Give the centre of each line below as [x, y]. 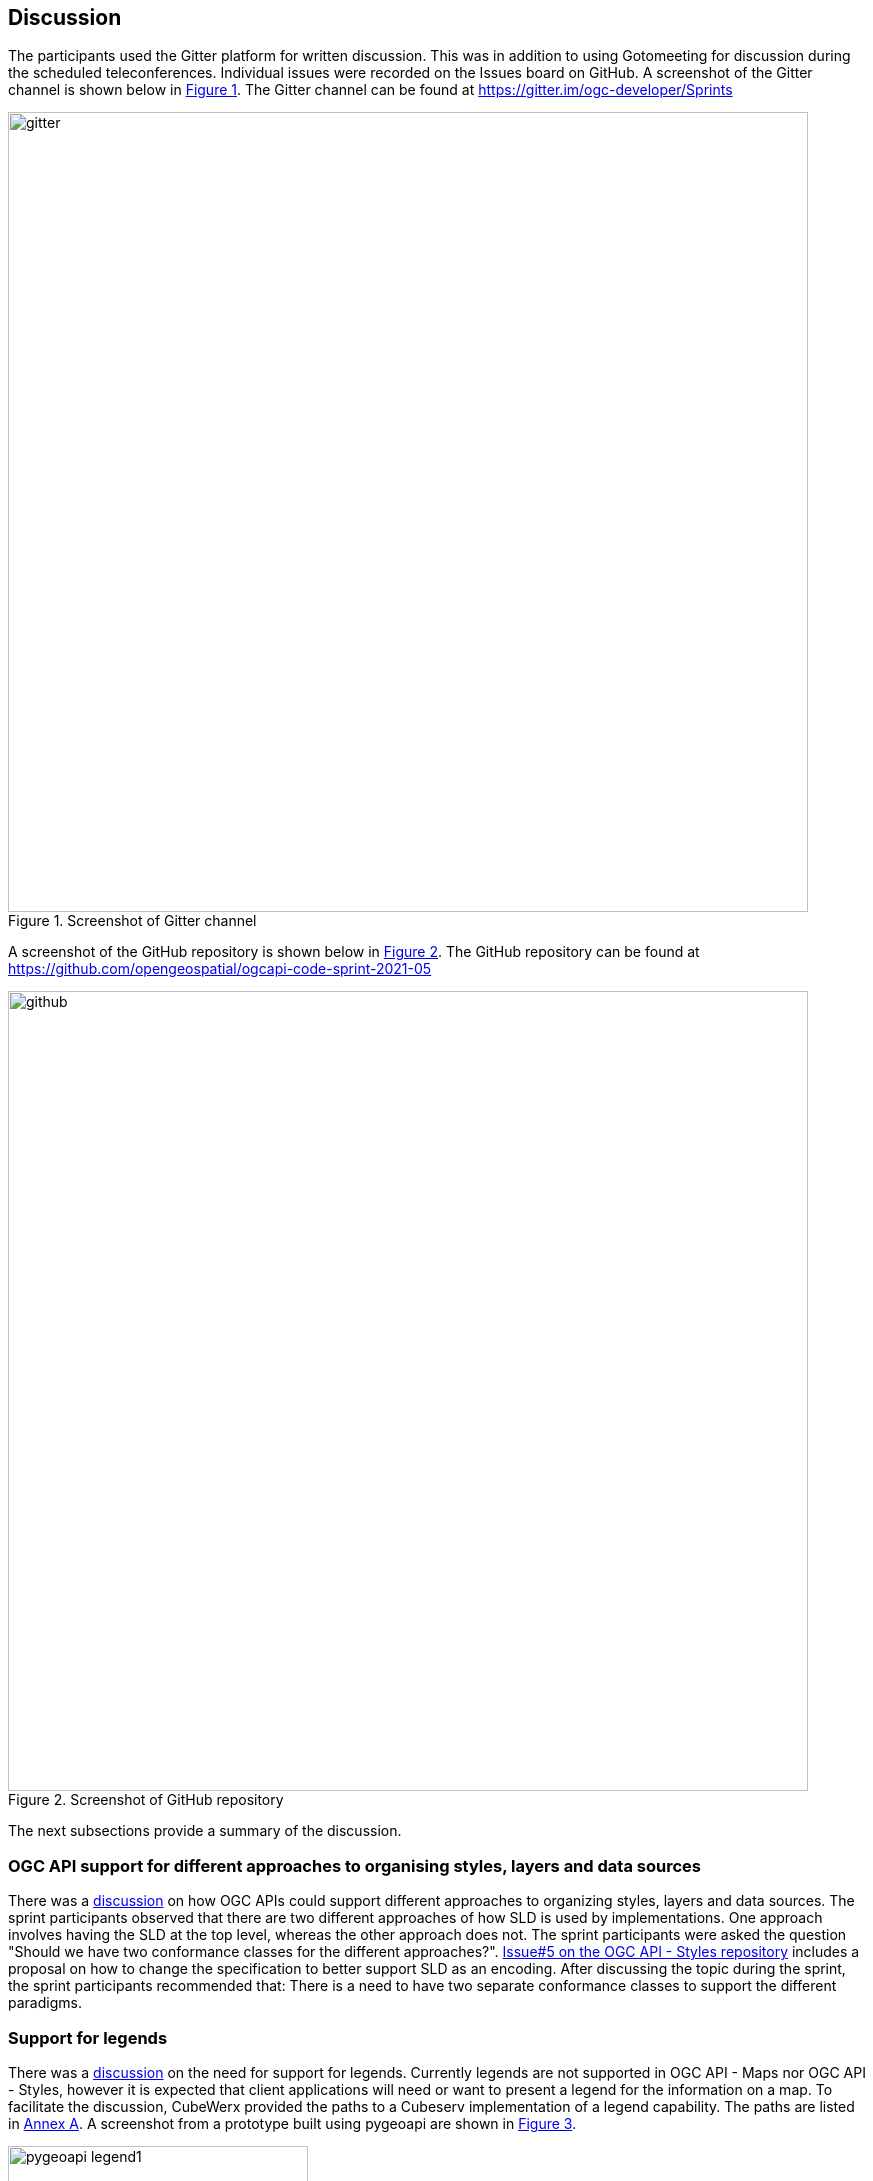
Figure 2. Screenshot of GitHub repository [146, 1800]
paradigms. [45, 2003]
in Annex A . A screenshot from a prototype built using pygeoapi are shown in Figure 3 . [292, 2123]
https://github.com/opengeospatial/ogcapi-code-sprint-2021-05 [220, 969]
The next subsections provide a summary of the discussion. [205, 1831]
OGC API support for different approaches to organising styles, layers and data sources [354, 1865]
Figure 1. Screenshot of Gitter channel [132, 921]
